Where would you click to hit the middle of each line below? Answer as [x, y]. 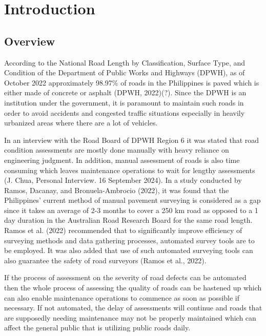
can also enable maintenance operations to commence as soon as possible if [122, 297]
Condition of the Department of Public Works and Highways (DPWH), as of [125, 72]
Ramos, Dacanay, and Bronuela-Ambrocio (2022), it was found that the [117, 190]
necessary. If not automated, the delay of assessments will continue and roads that [133, 308]
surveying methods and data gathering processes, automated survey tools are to [129, 240]
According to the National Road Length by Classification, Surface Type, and [125, 62]
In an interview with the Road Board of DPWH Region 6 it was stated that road [132, 140]
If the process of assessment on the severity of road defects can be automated [125, 277]
